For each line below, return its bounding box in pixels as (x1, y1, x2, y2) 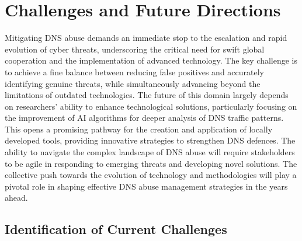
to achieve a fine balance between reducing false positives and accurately (5, 65, 264, 78)
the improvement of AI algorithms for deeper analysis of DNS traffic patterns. (5, 111, 284, 124)
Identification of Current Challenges (5, 220, 227, 238)
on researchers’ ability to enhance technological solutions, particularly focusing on (5, 100, 297, 112)
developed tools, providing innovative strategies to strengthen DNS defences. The (5, 134, 296, 146)
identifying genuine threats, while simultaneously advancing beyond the (5, 77, 261, 89)
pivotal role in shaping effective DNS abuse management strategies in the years (5, 180, 288, 192)
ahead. (5, 191, 28, 204)
